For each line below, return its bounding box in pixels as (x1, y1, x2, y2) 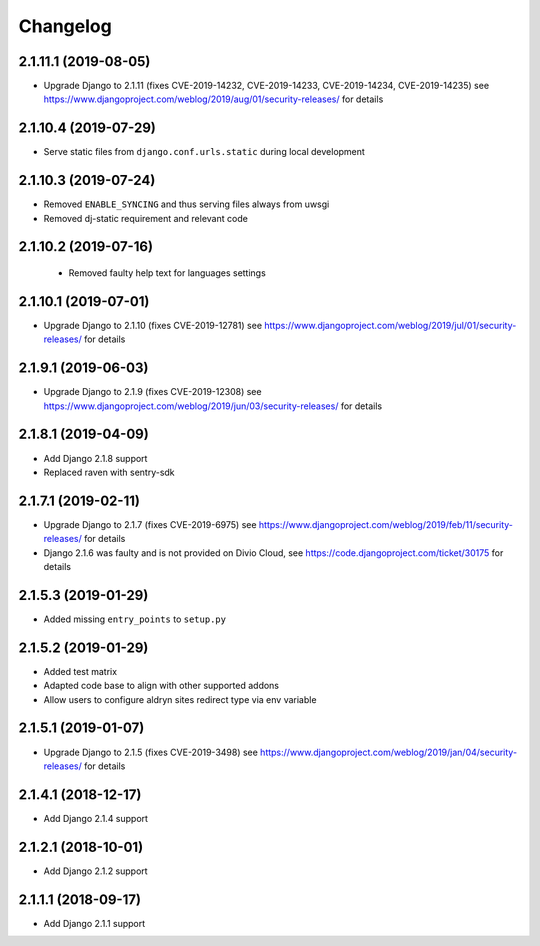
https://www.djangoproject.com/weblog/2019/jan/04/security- (260, 746, 518, 758)
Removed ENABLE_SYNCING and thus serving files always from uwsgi (43, 198, 330, 210)
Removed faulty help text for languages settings (68, 267, 267, 279)
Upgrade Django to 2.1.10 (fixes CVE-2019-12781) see (43, 319, 263, 331)
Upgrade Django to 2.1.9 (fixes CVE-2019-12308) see (43, 386, 262, 398)
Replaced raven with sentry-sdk (43, 466, 175, 478)
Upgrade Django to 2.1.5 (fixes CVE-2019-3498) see (43, 746, 259, 758)
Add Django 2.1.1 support (43, 917, 146, 929)
